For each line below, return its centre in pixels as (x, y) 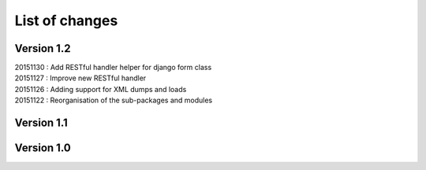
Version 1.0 (43, 148)
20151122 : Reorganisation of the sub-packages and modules (114, 100)
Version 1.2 (43, 48)
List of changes (66, 20)
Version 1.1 (41, 123)
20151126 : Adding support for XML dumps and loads (101, 89)
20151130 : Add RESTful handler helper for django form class (113, 68)
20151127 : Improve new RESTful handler (80, 78)
